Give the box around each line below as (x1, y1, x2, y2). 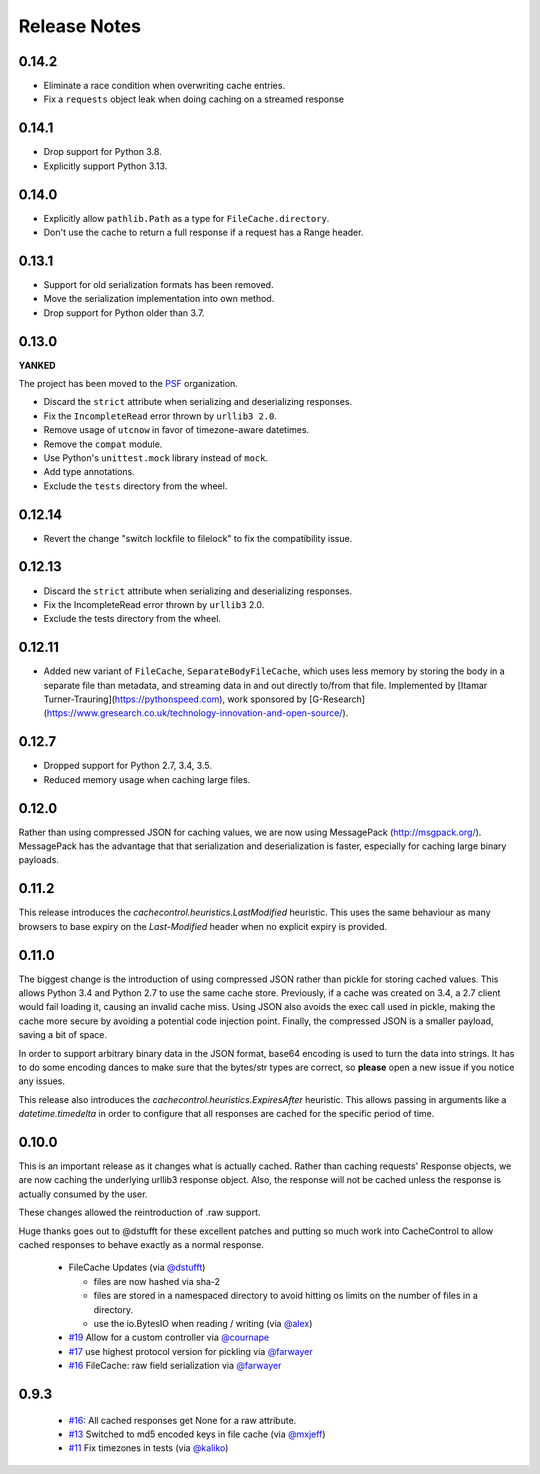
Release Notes (18, 15, 142, 37)
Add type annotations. (43, 466, 135, 478)
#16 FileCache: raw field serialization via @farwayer (68, 1360, 282, 1372)
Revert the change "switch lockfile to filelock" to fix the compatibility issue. (43, 532, 353, 544)
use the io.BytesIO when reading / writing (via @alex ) (93, 1317, 313, 1329)
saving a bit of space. (18, 1029, 108, 1041)
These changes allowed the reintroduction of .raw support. (18, 1206, 261, 1219)
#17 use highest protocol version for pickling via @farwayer (68, 1345, 314, 1357)
